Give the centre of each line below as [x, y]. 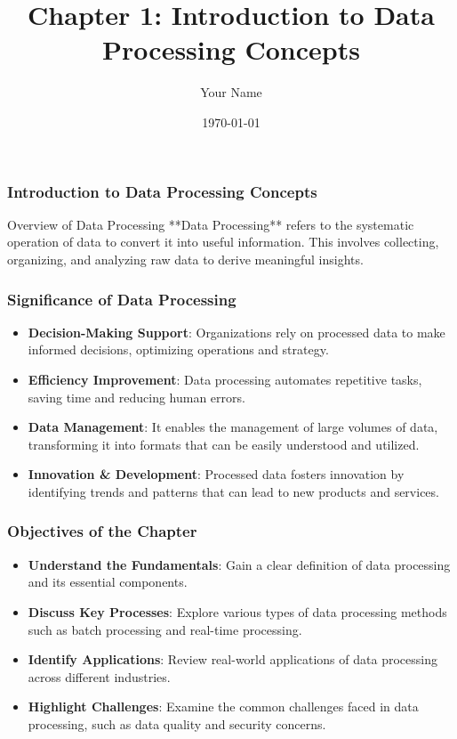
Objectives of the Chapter [102, 531]
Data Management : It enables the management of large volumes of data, [233, 427]
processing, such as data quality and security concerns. [177, 723]
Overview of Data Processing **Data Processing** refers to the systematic [211, 224]
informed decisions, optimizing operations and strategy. [178, 349]
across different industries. [99, 676]
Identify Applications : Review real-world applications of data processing [233, 659]
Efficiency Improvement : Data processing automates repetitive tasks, [225, 379]
